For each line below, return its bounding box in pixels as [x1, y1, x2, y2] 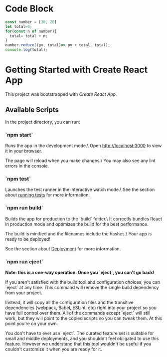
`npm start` [5, 131, 33, 138]
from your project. [5, 290, 42, 296]
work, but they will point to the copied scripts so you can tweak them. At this [5, 315, 163, 321]
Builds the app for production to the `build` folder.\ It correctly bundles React [5, 215, 162, 222]
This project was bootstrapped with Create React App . [5, 91, 117, 97]
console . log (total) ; [5, 47, 48, 52]
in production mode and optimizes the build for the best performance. [5, 221, 149, 227]
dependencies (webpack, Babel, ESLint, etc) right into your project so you [5, 305, 157, 311]
